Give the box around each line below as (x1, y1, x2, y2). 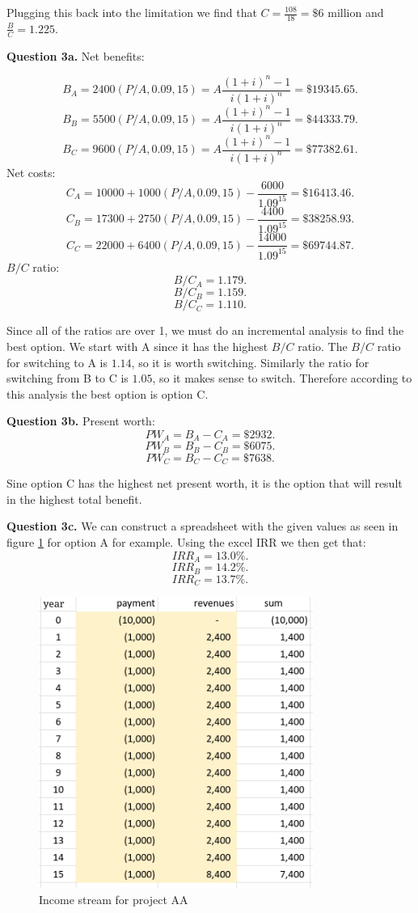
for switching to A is (6, 353, 108, 370)
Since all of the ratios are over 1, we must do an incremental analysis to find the (6, 322, 404, 339)
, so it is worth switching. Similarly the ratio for (131, 353, 369, 370)
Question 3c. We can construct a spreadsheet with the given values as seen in (6, 518, 399, 535)
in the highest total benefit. (6, 490, 142, 507)
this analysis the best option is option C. (6, 385, 209, 402)
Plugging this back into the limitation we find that (6, 4, 257, 20)
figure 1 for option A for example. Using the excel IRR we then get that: (6, 534, 366, 551)
